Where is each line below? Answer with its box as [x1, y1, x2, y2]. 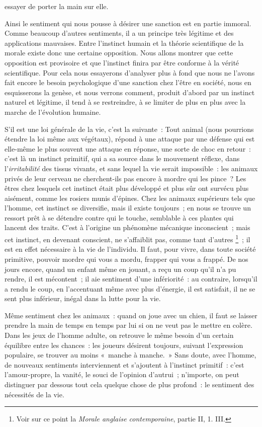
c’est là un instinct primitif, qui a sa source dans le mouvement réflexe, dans [5, 153, 240, 164]
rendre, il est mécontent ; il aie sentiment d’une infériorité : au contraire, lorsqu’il [5, 273, 257, 284]
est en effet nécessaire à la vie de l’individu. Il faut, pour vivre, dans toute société [5, 244, 256, 254]
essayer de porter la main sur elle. [5, 1, 109, 11]
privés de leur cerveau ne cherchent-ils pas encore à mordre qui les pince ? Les [5, 173, 246, 183]
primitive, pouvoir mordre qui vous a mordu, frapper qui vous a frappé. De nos [5, 253, 248, 264]
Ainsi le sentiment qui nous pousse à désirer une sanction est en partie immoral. [5, 18, 251, 28]
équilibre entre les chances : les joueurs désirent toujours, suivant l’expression [5, 339, 243, 350]
